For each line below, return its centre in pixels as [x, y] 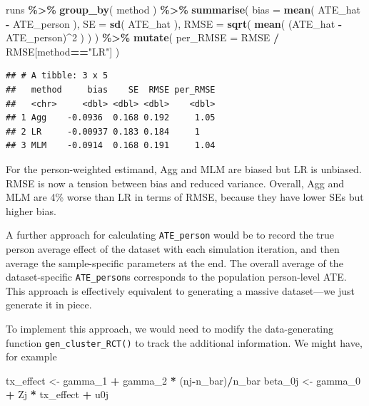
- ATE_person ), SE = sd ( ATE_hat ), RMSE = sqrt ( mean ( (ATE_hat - [174, 23]
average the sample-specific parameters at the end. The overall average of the [175, 262]
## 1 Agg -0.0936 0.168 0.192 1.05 [111, 118]
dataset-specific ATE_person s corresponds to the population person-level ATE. [176, 277]
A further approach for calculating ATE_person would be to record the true [170, 235]
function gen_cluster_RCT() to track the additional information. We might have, [184, 342]
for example [31, 356]
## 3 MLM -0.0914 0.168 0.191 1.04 [111, 146]
